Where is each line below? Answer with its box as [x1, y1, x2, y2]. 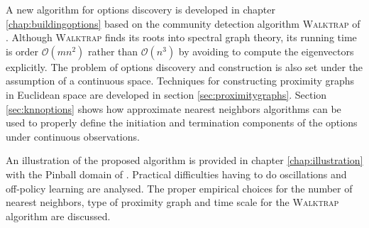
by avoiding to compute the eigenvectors [178, 43, 354, 58]
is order [6, 43, 39, 58]
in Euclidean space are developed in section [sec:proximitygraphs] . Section [6, 87, 327, 102]
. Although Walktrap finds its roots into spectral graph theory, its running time [6, 30, 357, 45]
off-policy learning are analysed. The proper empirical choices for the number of [6, 180, 353, 195]
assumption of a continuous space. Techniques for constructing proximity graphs [6, 73, 355, 88]
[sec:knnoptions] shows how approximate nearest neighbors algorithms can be [6, 101, 341, 116]
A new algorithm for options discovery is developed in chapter [6, 2, 275, 16]
